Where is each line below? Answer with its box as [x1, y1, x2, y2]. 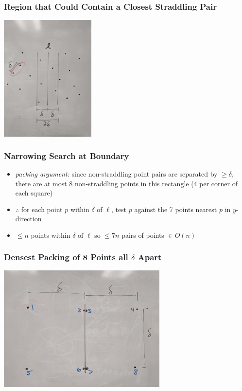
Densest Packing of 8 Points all [4, 250, 128, 263]
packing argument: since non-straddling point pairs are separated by [15, 169, 218, 179]
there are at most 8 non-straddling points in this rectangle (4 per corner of [15, 178, 238, 188]
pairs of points [121, 230, 164, 240]
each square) [15, 188, 53, 198]
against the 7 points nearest [134, 204, 217, 214]
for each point [21, 204, 63, 214]
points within [31, 230, 70, 240]
